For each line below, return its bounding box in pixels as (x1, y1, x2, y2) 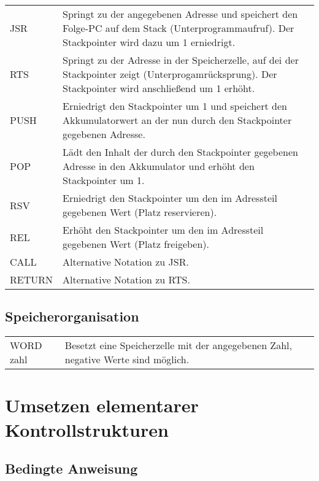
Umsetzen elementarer (5, 393, 199, 418)
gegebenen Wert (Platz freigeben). (63, 237, 210, 251)
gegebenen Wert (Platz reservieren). (63, 205, 217, 219)
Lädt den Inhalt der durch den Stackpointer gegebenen (63, 145, 298, 159)
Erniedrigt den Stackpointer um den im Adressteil (63, 191, 277, 205)
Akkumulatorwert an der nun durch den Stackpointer (63, 113, 292, 127)
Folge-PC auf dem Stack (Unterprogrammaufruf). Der (63, 21, 294, 35)
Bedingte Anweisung (5, 459, 138, 478)
